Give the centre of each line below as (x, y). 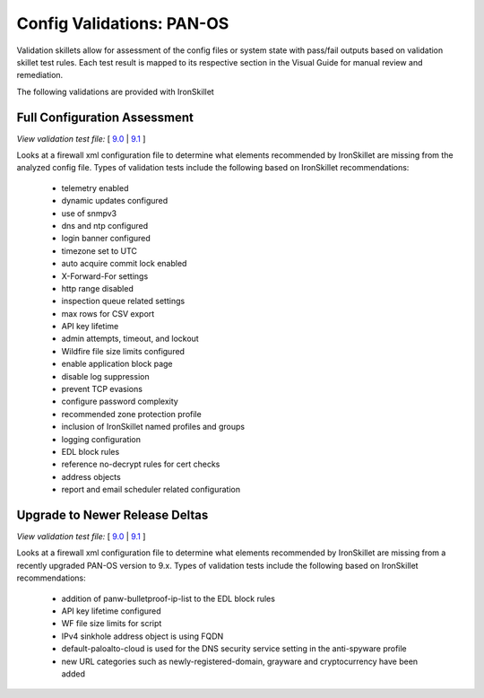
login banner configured (106, 239)
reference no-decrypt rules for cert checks (141, 464)
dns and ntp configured (105, 225)
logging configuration (101, 439)
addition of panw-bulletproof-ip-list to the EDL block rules (168, 598)
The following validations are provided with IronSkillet (115, 92)
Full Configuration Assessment (105, 117)
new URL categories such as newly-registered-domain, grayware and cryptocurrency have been (240, 661)
